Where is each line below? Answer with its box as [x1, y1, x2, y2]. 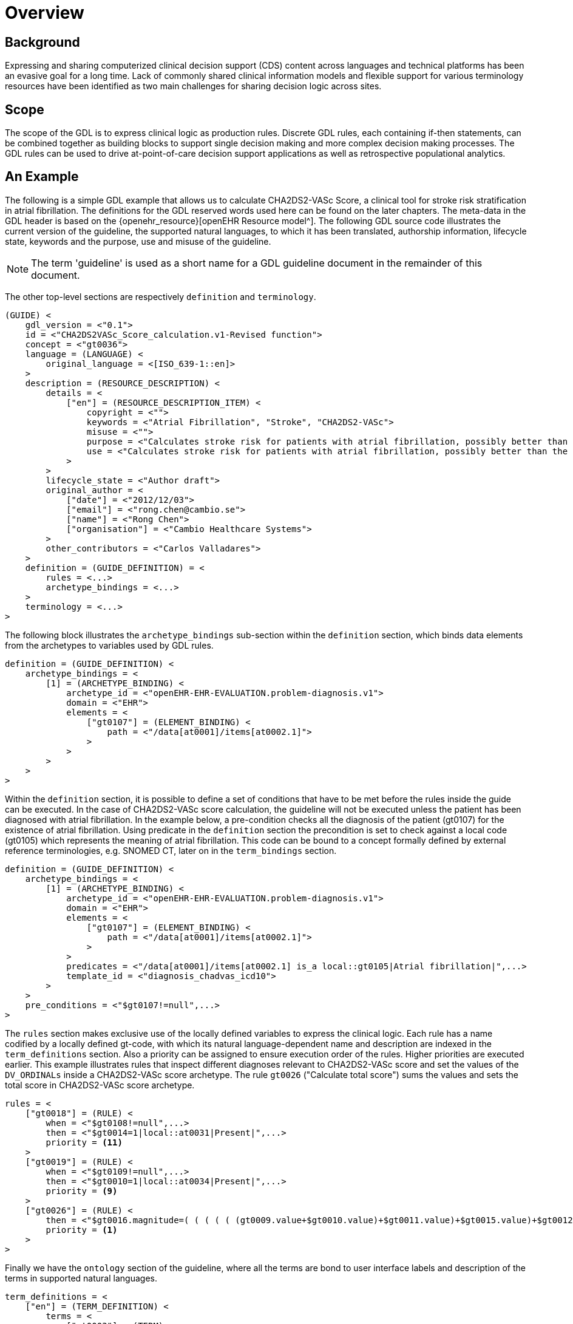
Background [5, 34, 80, 50]
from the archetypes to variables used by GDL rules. [5, 640, 214, 650]
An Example [5, 169, 79, 185]
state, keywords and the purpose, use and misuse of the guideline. [5, 236, 271, 247]
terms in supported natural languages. [5, 1272, 157, 1283]
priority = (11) [46, 1137, 123, 1147]
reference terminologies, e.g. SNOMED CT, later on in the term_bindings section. [5, 845, 337, 856]
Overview [5, 2, 84, 23]
